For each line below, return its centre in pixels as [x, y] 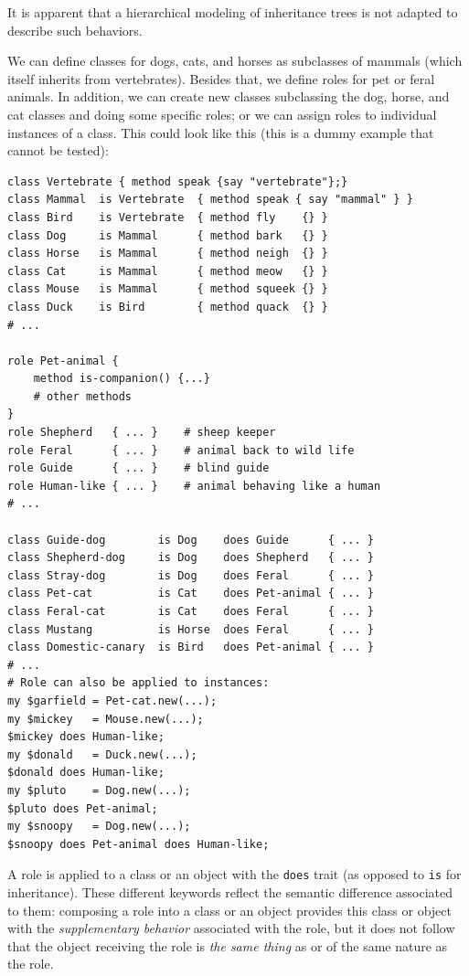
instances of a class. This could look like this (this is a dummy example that [221, 132]
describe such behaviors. [75, 30]
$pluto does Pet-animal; [83, 808]
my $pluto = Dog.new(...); [99, 790]
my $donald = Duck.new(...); [102, 754]
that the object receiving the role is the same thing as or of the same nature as [228, 945]
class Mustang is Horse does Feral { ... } [191, 629]
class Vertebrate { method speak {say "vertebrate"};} [178, 181]
